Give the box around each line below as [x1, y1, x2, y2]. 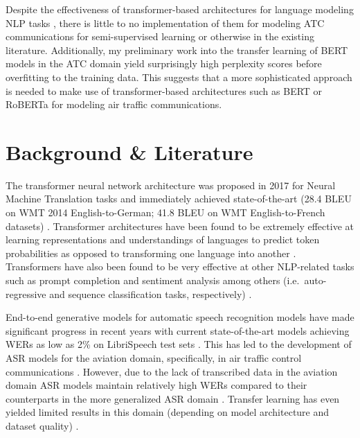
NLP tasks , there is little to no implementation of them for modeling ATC [6, 15, 325, 30]
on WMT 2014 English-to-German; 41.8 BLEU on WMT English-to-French [6, 205, 325, 220]
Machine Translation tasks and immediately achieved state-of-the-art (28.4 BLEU [6, 191, 352, 206]
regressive [6, 286, 46, 301]
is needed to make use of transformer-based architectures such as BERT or [6, 83, 323, 98]
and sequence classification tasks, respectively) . [49, 286, 252, 301]
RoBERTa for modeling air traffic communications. [6, 97, 222, 112]
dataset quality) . [6, 418, 79, 432]
